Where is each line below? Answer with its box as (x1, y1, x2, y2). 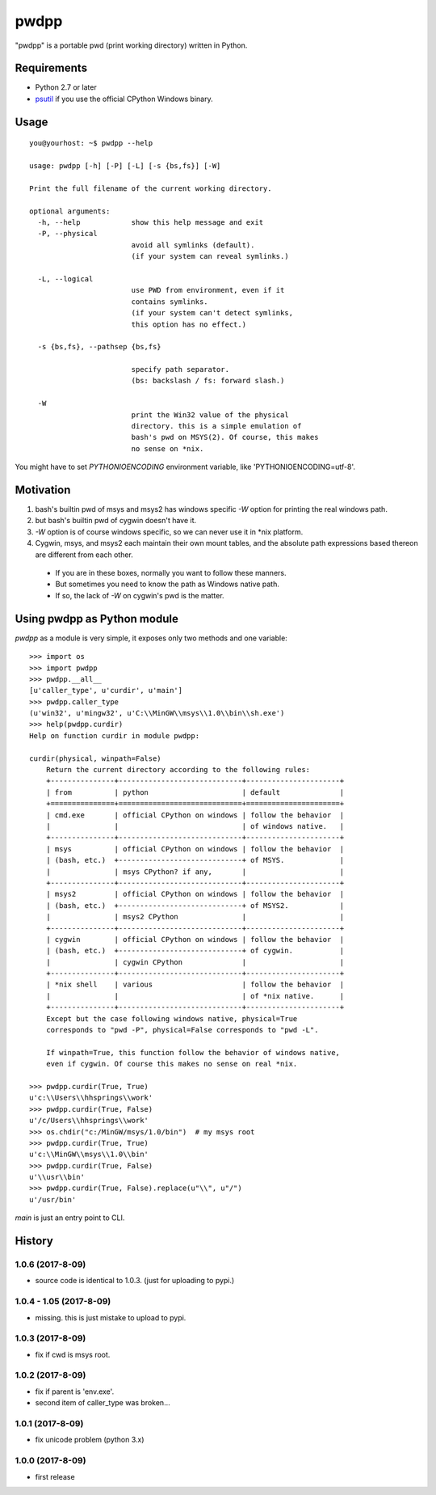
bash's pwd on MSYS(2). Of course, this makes (131, 433, 319, 442)
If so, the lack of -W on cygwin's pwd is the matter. (55, 590, 225, 600)
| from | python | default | (45, 788, 345, 796)
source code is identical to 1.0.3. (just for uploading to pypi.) (35, 1276, 235, 1286)
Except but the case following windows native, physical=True (45, 1014, 298, 1023)
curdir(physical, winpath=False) (29, 754, 161, 763)
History (15, 1234, 54, 1248)
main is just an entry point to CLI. (15, 1213, 125, 1223)
